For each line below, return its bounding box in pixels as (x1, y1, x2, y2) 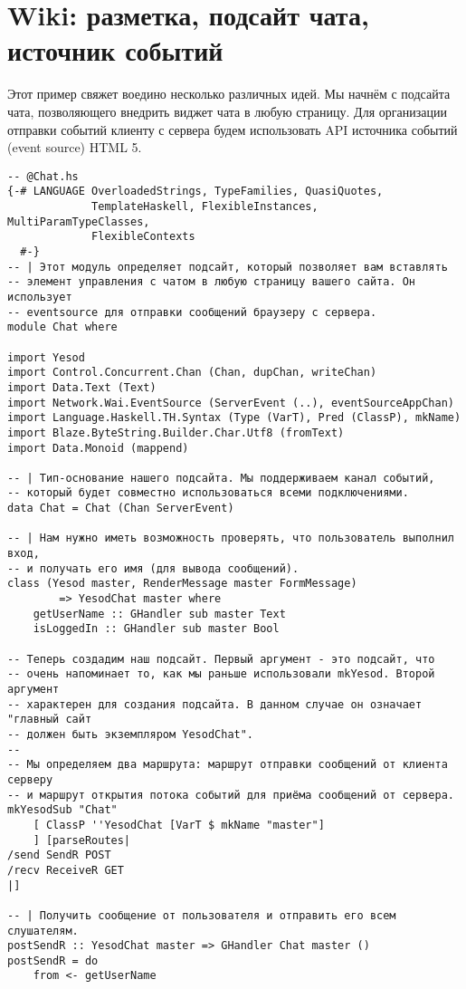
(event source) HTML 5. (7, 138, 142, 157)
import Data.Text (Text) (7, 380, 157, 394)
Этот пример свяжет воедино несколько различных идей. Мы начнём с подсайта (7, 84, 451, 103)
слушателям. (7, 924, 79, 937)
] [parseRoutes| (33, 833, 131, 847)
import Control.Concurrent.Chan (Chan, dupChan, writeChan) (7, 366, 377, 379)
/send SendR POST (7, 849, 111, 862)
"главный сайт (7, 713, 92, 726)
